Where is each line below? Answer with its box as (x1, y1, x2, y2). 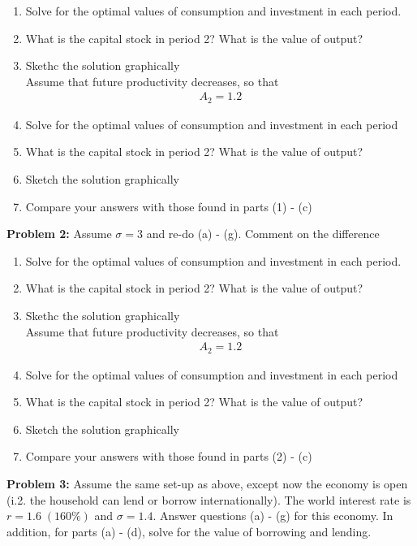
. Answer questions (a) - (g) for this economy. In (153, 507, 393, 524)
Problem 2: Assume (6, 225, 112, 242)
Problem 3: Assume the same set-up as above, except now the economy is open (6, 475, 408, 492)
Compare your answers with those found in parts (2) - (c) (25, 448, 312, 465)
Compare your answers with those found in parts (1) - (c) (25, 197, 312, 214)
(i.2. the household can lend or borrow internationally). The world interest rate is (6, 491, 411, 508)
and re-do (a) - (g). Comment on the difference (146, 225, 380, 242)
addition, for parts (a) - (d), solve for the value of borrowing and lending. (6, 522, 372, 539)
